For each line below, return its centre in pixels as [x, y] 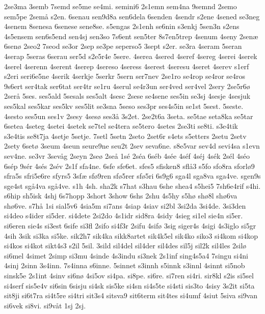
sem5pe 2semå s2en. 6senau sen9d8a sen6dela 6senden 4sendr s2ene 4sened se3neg [132, 16]
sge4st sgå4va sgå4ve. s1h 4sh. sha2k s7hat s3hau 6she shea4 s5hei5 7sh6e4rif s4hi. [132, 185]
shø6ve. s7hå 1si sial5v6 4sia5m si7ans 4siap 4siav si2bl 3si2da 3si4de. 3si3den [125, 205]
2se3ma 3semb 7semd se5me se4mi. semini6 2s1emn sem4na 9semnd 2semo [121, 6]
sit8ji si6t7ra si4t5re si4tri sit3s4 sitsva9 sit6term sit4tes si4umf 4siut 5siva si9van [131, 295]
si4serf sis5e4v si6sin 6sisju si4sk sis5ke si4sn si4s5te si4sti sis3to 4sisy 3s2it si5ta [129, 285]
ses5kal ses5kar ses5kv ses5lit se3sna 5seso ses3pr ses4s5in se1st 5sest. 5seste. [124, 106]
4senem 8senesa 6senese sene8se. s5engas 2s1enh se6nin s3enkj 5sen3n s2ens [122, 26]
